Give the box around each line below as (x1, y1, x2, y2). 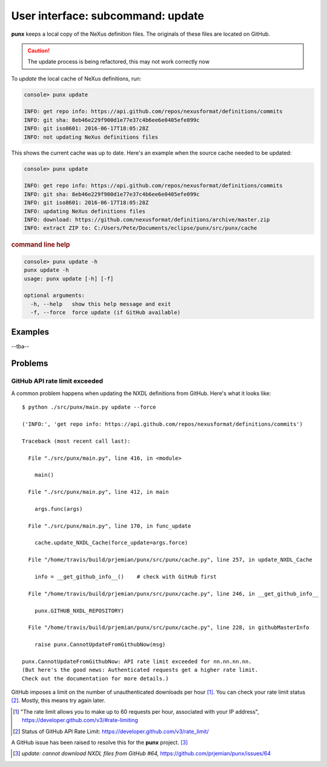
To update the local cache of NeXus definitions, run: (11, 75, 142, 82)
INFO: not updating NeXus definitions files (24, 133, 159, 141)
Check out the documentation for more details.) (22, 675, 169, 682)
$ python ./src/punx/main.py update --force (22, 403, 157, 411)
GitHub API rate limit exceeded (11, 377, 104, 385)
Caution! (27, 47, 50, 54)
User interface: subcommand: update (11, 9, 204, 22)
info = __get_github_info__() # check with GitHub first (34, 573, 217, 580)
